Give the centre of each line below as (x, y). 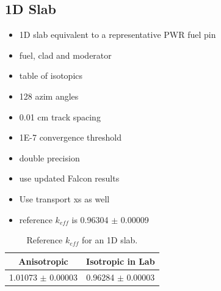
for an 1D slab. (110, 240)
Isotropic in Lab (121, 261)
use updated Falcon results (69, 178)
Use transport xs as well (64, 198)
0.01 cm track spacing (60, 116)
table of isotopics (51, 76)
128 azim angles (49, 96)
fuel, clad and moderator (65, 55)
